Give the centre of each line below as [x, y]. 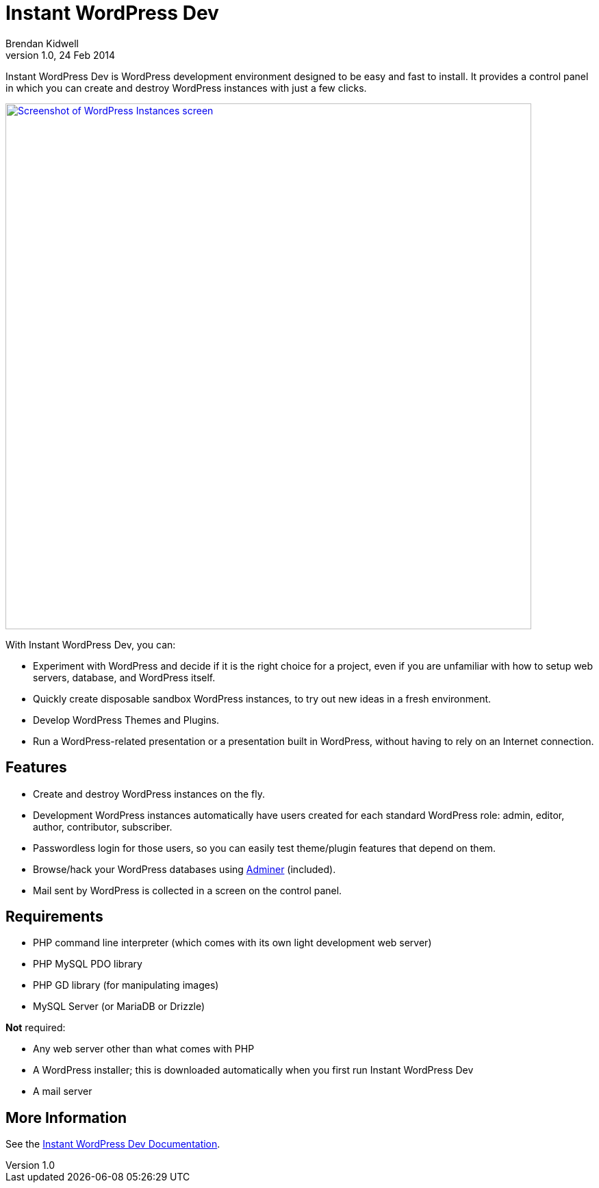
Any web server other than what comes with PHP [144, 1049]
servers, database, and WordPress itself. [124, 677]
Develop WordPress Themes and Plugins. [126, 720]
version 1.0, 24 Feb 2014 [61, 55]
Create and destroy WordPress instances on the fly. [149, 794]
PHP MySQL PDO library [88, 964]
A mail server [63, 1091]
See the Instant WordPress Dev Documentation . [113, 1144]
